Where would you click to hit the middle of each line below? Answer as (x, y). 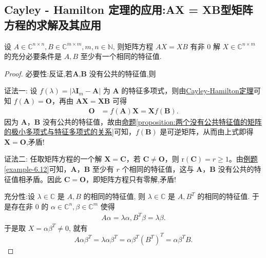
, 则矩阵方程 (133, 46)
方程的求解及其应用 (53, 24)
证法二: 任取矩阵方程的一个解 (53, 159)
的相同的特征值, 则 (115, 196)
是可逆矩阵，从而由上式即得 (207, 132)
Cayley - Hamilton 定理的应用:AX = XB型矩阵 (129, 9)
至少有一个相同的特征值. (121, 56)
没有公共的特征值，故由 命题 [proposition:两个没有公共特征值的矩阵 (152, 121)
